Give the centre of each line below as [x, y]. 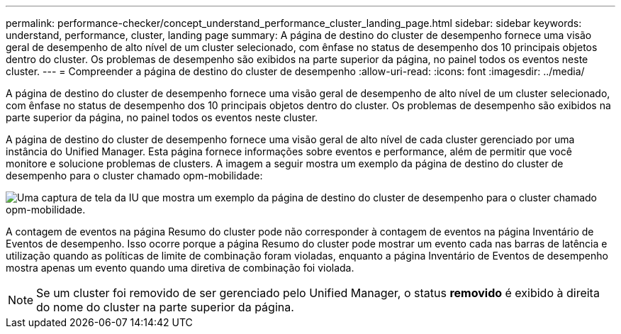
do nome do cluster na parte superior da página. [165, 307]
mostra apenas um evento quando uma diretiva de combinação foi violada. [180, 268]
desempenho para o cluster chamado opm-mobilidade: [134, 176]
